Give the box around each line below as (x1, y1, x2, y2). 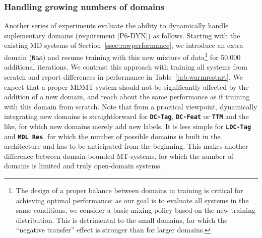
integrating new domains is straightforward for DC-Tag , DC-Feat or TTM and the (4, 111, 249, 122)
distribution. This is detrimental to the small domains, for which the (16, 214, 228, 225)
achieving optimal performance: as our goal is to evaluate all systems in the (16, 195, 249, 205)
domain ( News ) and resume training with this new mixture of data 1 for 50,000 (4, 50, 241, 62)
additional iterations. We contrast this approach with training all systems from (4, 62, 247, 72)
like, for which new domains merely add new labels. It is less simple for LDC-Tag (4, 121, 251, 131)
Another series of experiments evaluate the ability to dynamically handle (4, 20, 229, 31)
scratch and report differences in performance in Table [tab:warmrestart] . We (4, 71, 243, 82)
